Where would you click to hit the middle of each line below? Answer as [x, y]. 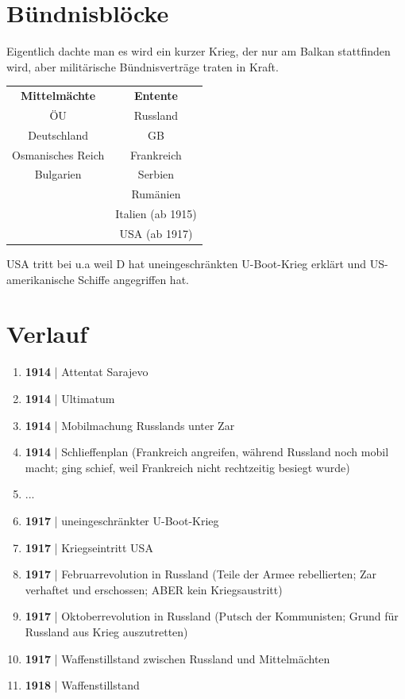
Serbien [156, 174]
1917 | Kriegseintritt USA [89, 547]
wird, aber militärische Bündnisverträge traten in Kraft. [143, 66]
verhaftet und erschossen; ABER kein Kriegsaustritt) [154, 589]
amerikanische [40, 279]
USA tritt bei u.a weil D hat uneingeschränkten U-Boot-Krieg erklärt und [186, 264]
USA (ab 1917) [156, 233]
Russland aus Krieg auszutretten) [106, 631]
